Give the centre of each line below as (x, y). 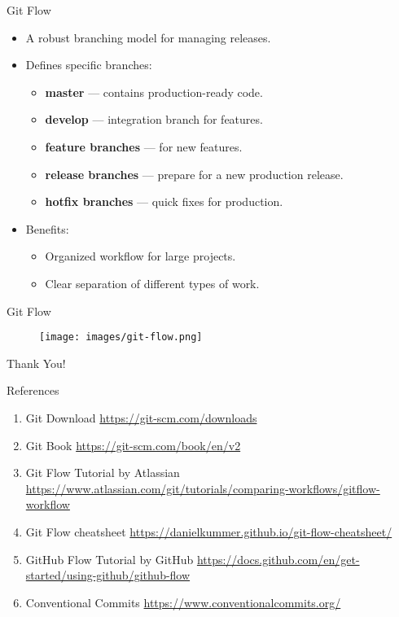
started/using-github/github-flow (108, 575)
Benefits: (47, 228)
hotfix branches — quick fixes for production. (164, 201)
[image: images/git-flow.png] (121, 337)
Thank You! (36, 363)
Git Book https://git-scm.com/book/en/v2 (133, 445)
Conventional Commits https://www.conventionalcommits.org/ (183, 602)
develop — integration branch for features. (154, 119)
